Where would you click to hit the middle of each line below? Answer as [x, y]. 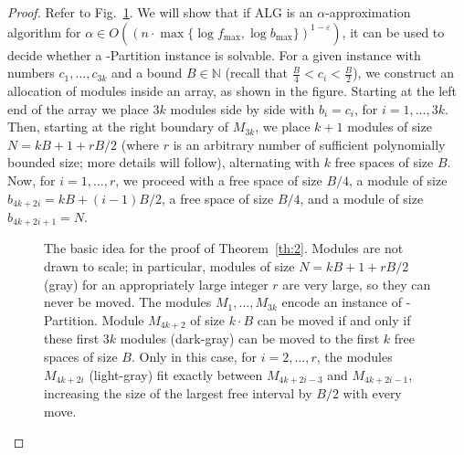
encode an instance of [342, 302]
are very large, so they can [357, 284]
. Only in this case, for [195, 356]
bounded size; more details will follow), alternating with [164, 162]
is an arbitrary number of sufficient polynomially [309, 144]
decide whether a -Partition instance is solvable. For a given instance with [214, 54]
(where [140, 144]
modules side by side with [243, 108]
